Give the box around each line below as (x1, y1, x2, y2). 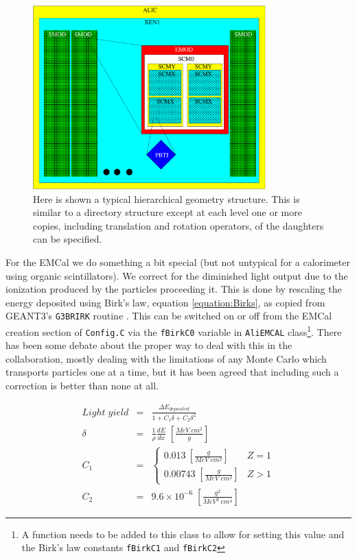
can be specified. (33, 232, 102, 246)
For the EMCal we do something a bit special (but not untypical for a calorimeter (5, 254, 350, 269)
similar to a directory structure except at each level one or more (33, 205, 302, 219)
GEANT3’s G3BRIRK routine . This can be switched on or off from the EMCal (5, 308, 332, 323)
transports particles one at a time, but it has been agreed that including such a (5, 365, 339, 379)
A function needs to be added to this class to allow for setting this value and (21, 526, 345, 541)
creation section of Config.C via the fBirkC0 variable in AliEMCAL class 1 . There (5, 322, 342, 339)
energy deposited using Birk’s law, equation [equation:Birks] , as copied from (5, 295, 325, 309)
